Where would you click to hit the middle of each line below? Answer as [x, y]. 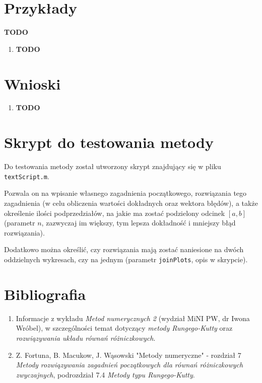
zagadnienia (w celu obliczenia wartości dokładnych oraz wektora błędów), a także [131, 203]
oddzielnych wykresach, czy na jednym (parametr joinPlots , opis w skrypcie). [126, 259]
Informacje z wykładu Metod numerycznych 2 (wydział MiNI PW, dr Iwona [133, 318]
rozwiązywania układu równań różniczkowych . [86, 337]
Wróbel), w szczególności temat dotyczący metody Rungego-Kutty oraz [124, 328]
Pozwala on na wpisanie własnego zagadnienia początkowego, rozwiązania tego [125, 193]
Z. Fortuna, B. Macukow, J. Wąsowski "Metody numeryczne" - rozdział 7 [128, 355]
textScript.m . [27, 176]
